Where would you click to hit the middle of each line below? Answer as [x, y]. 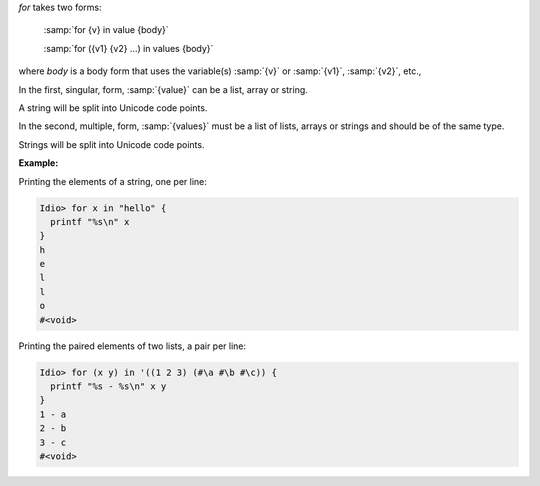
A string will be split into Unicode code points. [113, 107]
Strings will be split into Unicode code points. [111, 144]
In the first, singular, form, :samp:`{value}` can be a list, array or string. [163, 89]
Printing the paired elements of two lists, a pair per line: [132, 346]
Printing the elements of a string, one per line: [112, 181]
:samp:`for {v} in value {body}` [106, 30]
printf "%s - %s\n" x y [108, 386]
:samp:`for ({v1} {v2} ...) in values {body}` [128, 48]
